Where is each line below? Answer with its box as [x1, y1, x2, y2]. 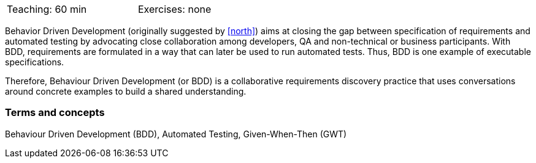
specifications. [5, 57, 64, 67]
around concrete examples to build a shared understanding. [5, 86, 247, 96]
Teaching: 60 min [7, 3, 87, 15]
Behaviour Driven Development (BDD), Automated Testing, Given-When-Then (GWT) [5, 128, 347, 139]
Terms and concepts [5, 106, 105, 119]
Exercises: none [138, 3, 212, 15]
